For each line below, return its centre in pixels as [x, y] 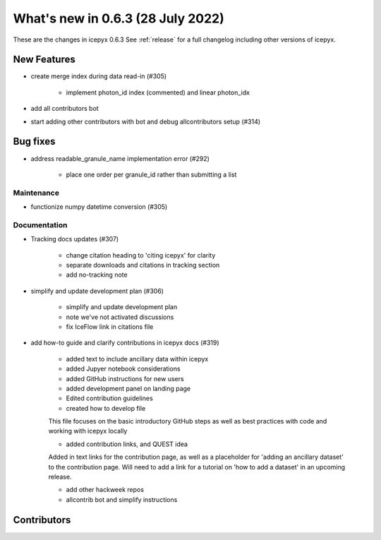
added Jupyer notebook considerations [123, 369]
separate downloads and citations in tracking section [143, 265]
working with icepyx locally [88, 431]
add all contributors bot [65, 109]
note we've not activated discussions [120, 317]
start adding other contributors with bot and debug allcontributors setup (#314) [146, 121]
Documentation [40, 224]
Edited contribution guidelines [109, 398]
